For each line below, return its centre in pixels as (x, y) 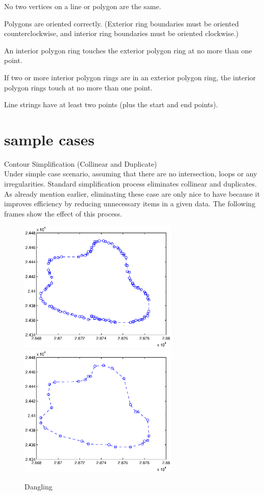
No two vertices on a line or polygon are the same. (83, 6)
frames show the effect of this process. (63, 213)
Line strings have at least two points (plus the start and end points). (111, 104)
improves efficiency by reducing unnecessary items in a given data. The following (130, 204)
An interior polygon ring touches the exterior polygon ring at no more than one (128, 50)
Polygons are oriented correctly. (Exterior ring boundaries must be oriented (122, 23)
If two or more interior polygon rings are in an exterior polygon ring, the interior (130, 77)
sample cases (49, 139)
